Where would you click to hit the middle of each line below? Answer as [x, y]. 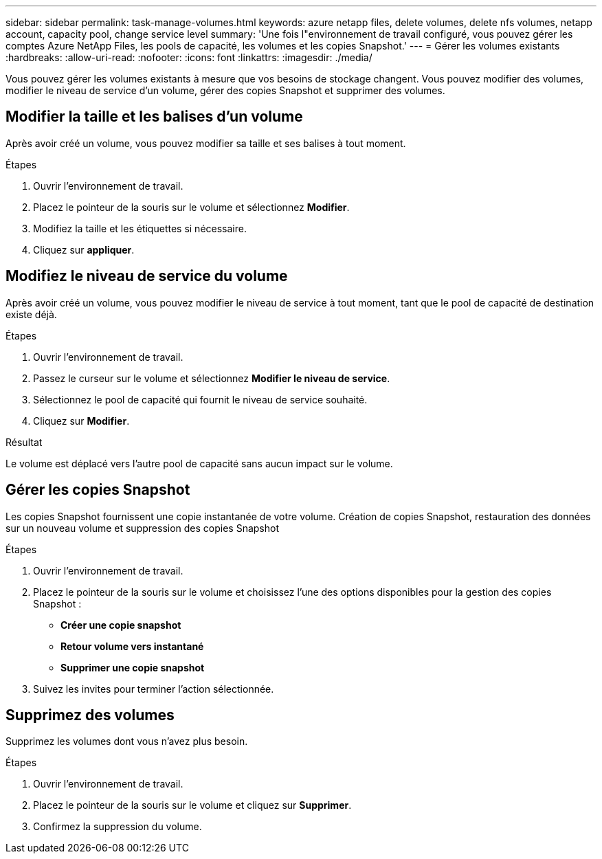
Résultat [24, 442]
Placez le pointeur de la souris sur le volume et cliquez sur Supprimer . [192, 805]
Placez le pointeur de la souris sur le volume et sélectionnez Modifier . [191, 207]
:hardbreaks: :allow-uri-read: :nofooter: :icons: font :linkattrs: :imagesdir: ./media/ [189, 57]
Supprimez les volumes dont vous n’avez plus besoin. [127, 741]
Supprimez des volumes [90, 715]
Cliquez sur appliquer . [84, 249]
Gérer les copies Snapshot [98, 490]
